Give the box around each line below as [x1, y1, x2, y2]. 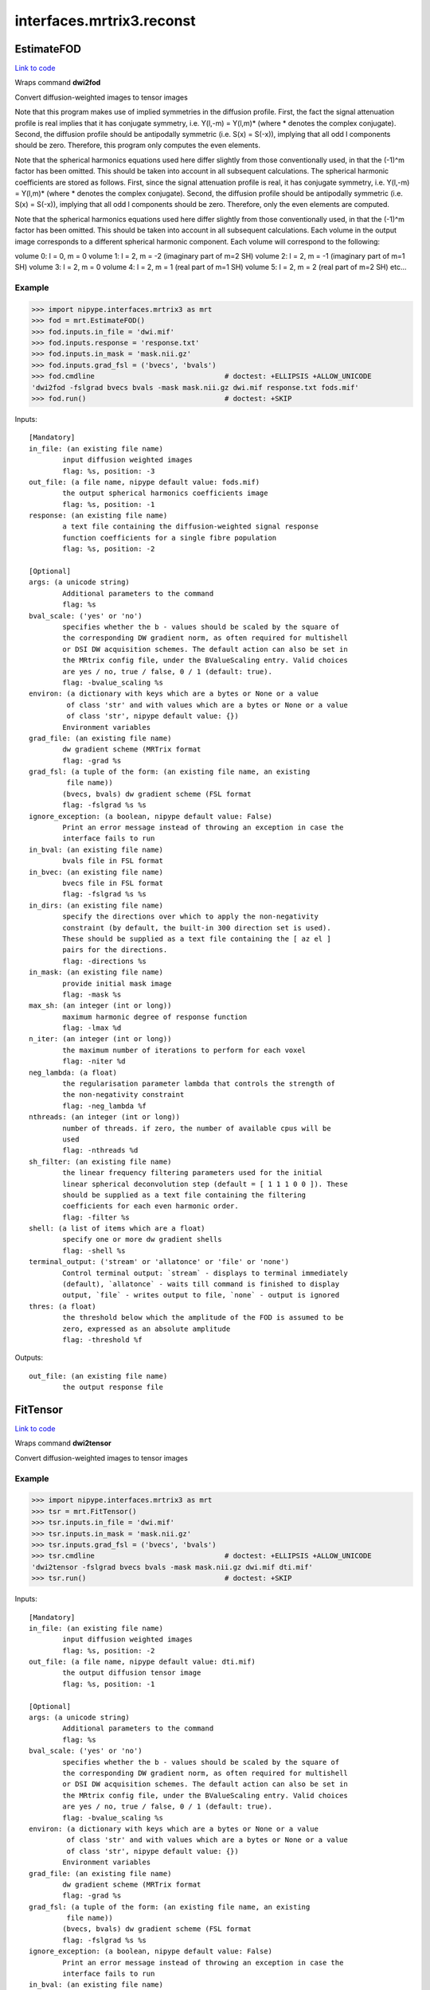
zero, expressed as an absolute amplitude [62, 1324, 231, 1333]
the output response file [62, 1383, 163, 1392]
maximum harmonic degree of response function [62, 1012, 248, 1021]
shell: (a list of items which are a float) [29, 1224, 206, 1233]
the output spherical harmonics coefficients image [62, 489, 268, 497]
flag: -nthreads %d [62, 1146, 139, 1155]
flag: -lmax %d [62, 1024, 122, 1032]
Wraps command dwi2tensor [14, 1438, 111, 1448]
